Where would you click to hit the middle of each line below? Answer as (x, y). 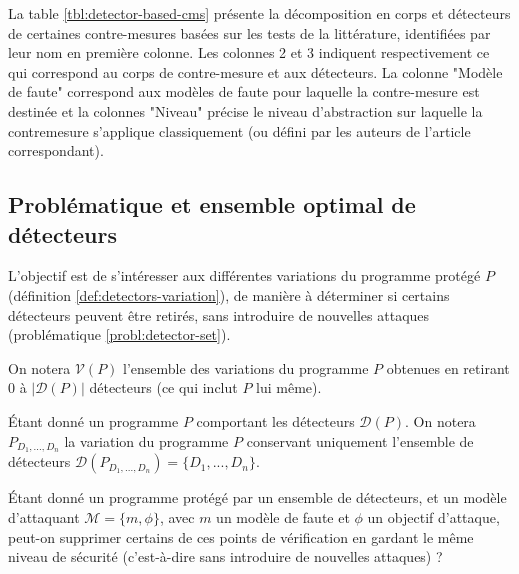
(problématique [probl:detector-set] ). (119, 334)
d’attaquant (44, 516)
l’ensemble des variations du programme (246, 367)
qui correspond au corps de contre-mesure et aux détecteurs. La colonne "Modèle (255, 71)
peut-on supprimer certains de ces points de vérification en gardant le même (241, 536)
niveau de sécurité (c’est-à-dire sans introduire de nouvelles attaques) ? (225, 556)
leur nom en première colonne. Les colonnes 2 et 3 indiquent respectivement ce (249, 52)
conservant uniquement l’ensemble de (360, 440)
